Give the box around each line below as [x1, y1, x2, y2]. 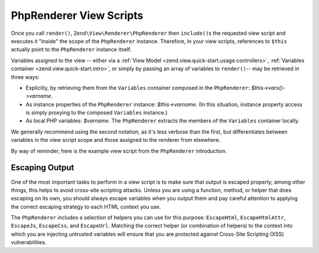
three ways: [11, 73, 40, 80]
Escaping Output [11, 163, 74, 173]
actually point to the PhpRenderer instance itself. [11, 46, 132, 53]
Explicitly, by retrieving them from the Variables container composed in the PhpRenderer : [25, 84, 250, 91]
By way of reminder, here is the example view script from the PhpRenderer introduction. [11, 147, 227, 154]
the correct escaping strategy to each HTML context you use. [11, 203, 161, 210]
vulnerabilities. [11, 239, 47, 246]
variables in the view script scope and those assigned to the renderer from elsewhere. [11, 137, 221, 144]
